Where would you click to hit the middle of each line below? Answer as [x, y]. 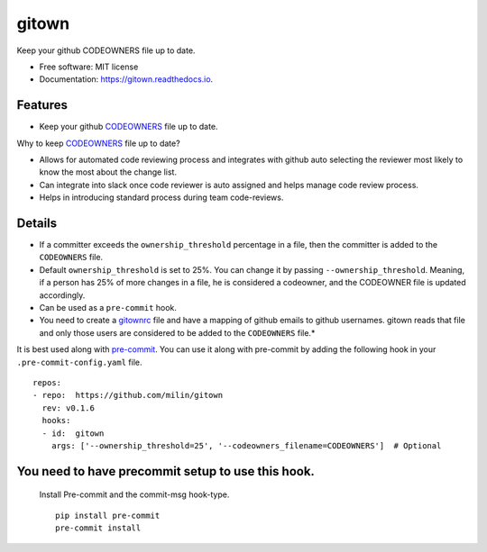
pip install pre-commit [108, 515]
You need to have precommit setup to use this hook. [166, 471]
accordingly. [62, 295]
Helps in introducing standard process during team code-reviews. [161, 197]
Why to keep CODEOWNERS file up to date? [98, 143]
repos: [47, 383]
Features [42, 105]
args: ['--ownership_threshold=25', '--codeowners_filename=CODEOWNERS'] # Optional [246, 445]
